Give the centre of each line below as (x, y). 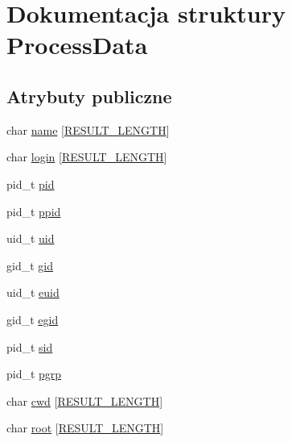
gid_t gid (30, 265)
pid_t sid (30, 346)
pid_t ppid (34, 211)
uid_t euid (33, 292)
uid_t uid (31, 238)
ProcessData (77, 45)
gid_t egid (33, 319)
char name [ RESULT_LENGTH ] (88, 129)
